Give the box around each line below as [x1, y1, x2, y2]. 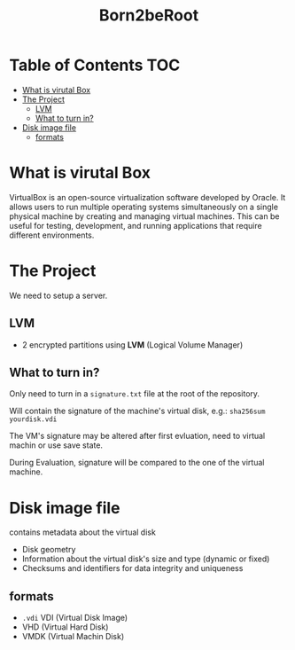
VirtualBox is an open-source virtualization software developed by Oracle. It [9, 192, 286, 202]
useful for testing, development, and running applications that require [9, 220, 263, 231]
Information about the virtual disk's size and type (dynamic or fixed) [21, 553, 270, 564]
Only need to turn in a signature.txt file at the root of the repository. [9, 388, 260, 399]
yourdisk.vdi [9, 415, 58, 424]
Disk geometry [21, 544, 76, 555]
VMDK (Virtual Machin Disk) [21, 631, 125, 642]
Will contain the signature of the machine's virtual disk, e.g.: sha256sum [9, 405, 266, 417]
